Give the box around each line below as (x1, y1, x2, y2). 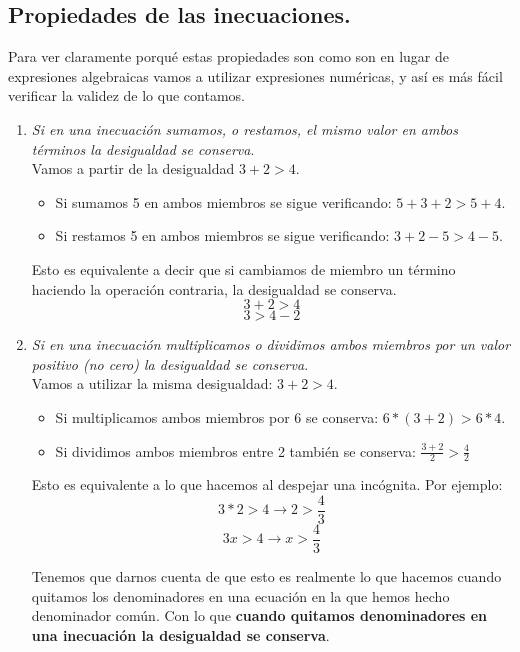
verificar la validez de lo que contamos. (8, 85, 245, 106)
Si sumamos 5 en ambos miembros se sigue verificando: (55, 191, 392, 212)
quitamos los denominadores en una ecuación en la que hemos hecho (31, 585, 450, 606)
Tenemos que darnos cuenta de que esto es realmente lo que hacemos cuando (31, 566, 502, 587)
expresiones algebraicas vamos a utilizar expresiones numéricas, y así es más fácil (8, 65, 503, 86)
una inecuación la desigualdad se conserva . (31, 624, 330, 645)
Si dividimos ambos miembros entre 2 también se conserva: (55, 440, 416, 461)
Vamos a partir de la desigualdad (31, 158, 235, 179)
